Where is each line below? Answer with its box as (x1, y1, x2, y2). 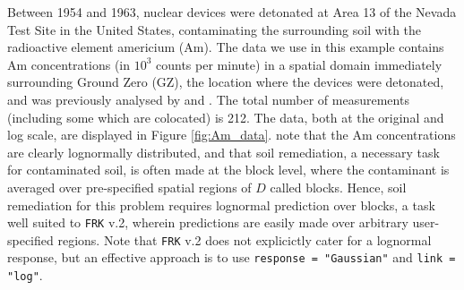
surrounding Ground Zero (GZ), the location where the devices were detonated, (7, 72, 444, 91)
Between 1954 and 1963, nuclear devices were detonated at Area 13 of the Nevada (7, 3, 457, 21)
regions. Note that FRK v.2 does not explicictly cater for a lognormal (57, 230, 432, 249)
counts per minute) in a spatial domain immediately (156, 55, 443, 73)
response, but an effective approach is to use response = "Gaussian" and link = (7, 248, 456, 267)
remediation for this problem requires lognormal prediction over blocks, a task (7, 195, 435, 214)
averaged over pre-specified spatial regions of (7, 177, 252, 196)
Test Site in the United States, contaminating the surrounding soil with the (7, 20, 422, 38)
